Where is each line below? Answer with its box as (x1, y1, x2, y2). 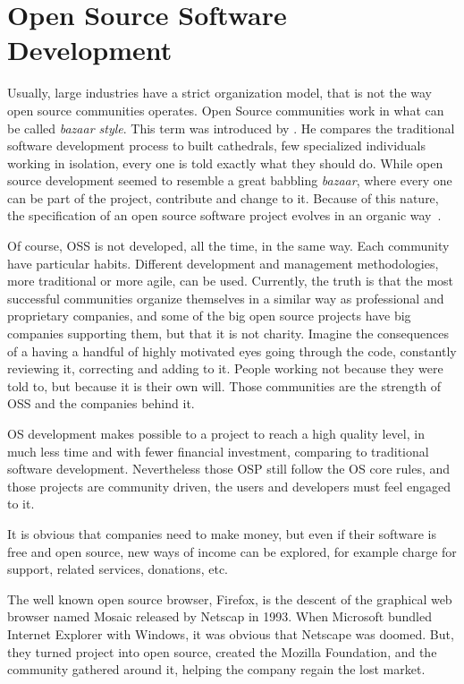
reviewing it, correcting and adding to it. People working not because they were (7, 359, 443, 378)
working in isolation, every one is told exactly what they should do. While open (7, 153, 443, 172)
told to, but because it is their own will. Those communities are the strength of (7, 376, 442, 395)
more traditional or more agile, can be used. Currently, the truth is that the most (7, 271, 454, 290)
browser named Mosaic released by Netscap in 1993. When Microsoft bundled (7, 607, 432, 626)
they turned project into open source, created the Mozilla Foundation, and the (7, 642, 437, 661)
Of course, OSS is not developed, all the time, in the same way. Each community (7, 236, 450, 255)
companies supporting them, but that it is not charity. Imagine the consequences (7, 324, 449, 343)
